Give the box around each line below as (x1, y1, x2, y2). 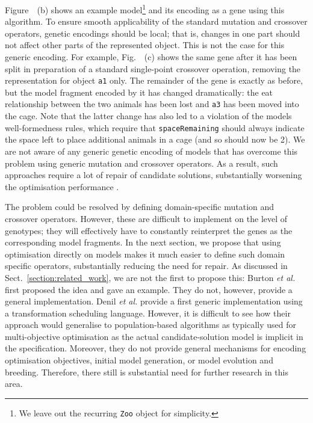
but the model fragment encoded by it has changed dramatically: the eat (5, 85, 273, 98)
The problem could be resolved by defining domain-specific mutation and (5, 200, 274, 213)
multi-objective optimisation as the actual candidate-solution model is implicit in (5, 330, 303, 342)
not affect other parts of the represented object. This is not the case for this (5, 39, 285, 51)
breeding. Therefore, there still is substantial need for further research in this (5, 365, 289, 378)
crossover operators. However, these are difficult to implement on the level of (5, 212, 288, 224)
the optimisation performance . (5, 180, 119, 193)
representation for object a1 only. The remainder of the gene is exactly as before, (5, 74, 303, 87)
